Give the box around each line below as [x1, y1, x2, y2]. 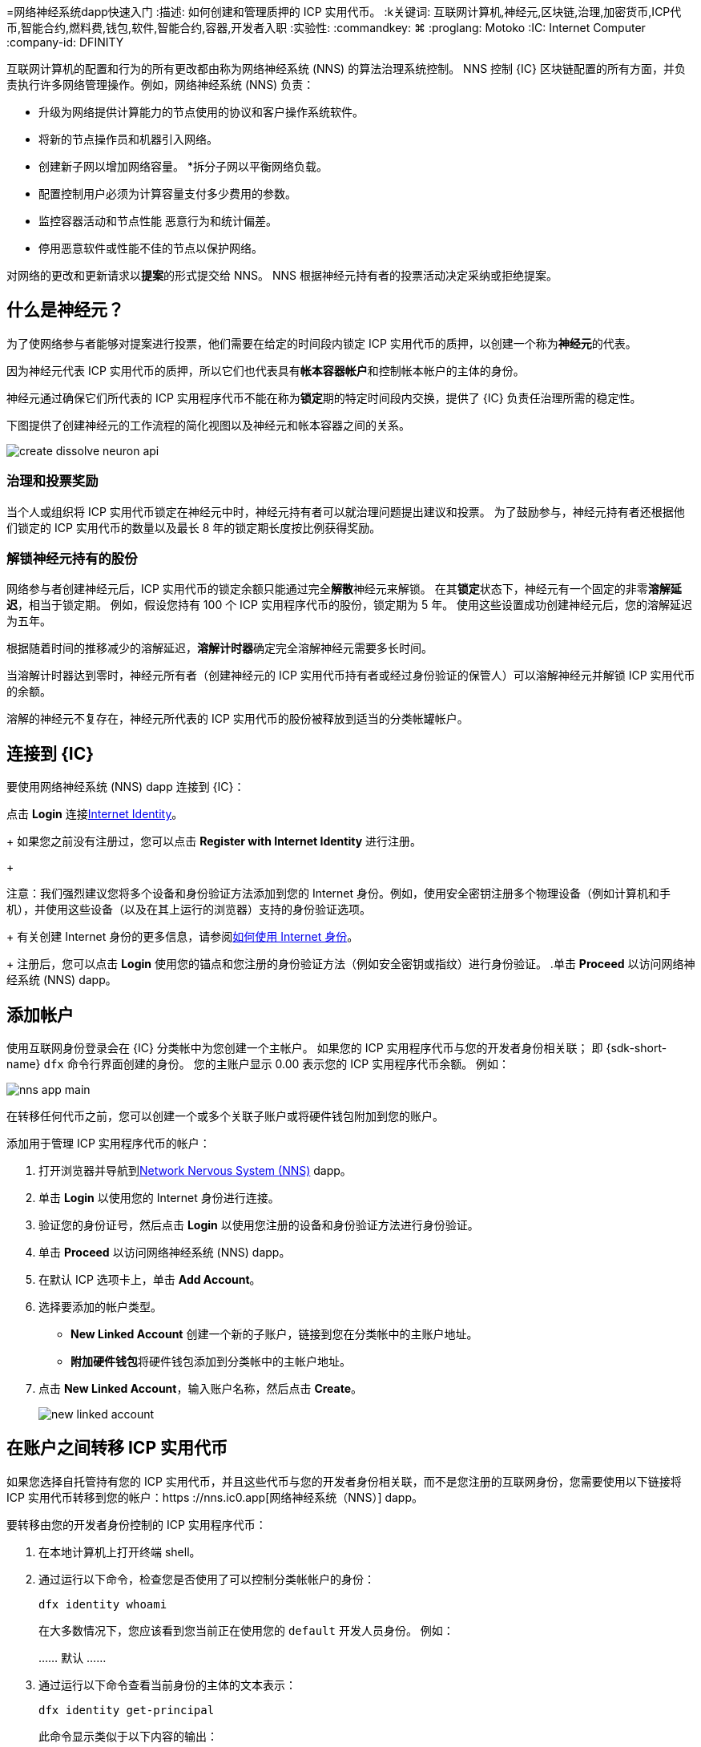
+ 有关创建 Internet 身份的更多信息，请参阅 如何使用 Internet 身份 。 [6, 930, 359, 944]
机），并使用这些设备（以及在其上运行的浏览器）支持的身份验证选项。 [6, 902, 371, 917]
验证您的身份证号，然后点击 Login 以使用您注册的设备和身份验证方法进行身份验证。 [38, 1218, 479, 1233]
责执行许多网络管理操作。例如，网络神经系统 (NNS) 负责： [6, 78, 315, 91]
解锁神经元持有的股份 [6, 550, 138, 567]
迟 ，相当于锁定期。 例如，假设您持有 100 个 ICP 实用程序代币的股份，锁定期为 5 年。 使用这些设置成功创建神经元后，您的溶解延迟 [6, 598, 693, 612]
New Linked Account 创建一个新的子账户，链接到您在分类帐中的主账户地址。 [71, 1327, 478, 1342]
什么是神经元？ [6, 300, 124, 321]
